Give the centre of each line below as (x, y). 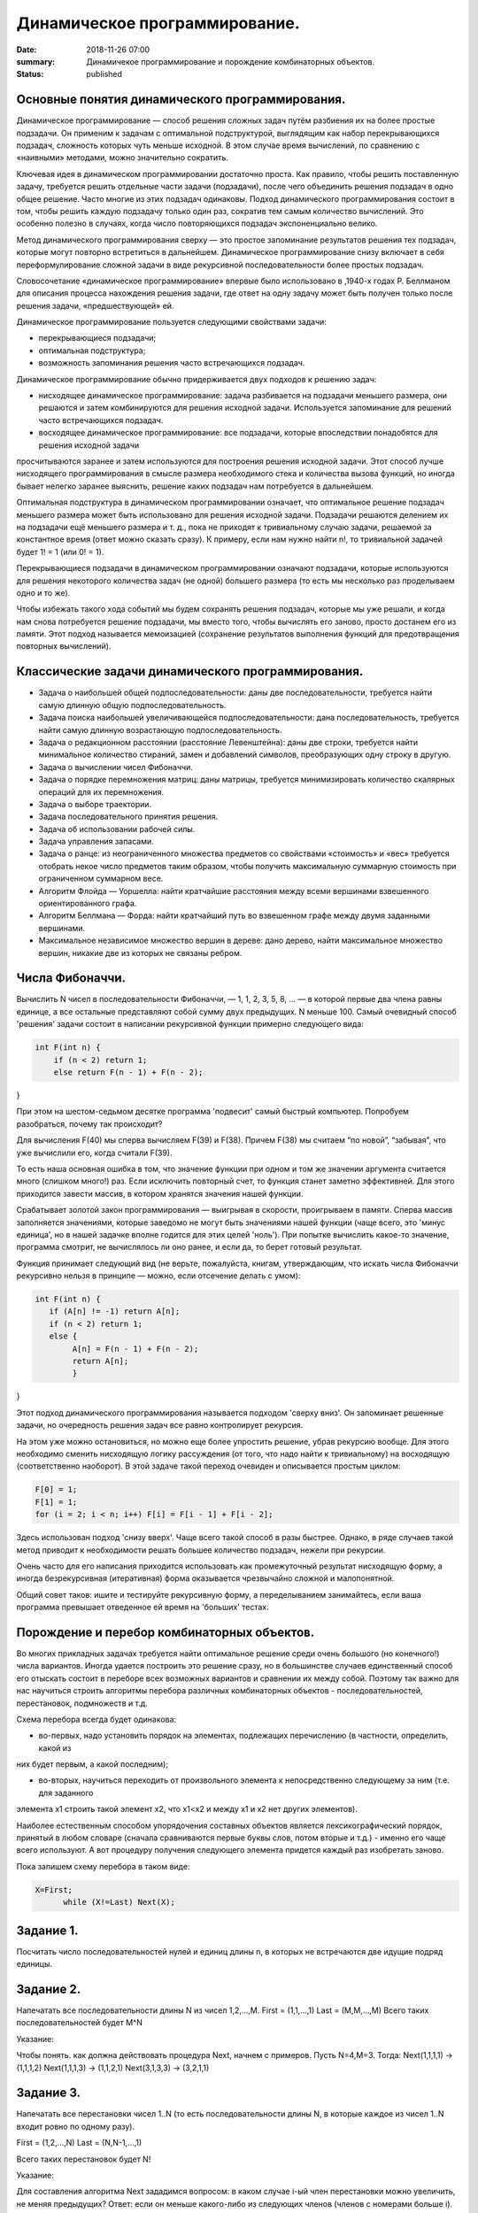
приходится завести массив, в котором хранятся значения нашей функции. (160, 1193)
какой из (55, 1747)
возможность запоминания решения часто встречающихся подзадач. (172, 363)
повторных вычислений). (64, 646)
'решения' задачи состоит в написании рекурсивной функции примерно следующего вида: (190, 1024)
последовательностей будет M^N (80, 2023)
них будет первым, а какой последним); (92, 1764)
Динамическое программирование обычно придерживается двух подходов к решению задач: (197, 379)
